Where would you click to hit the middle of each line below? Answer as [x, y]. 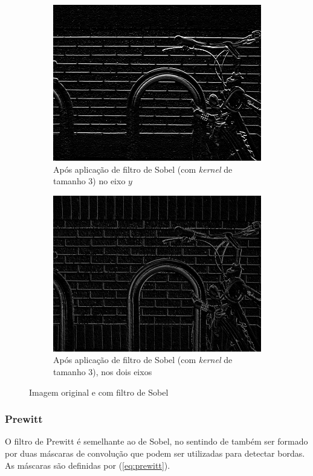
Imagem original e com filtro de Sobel [99, 392]
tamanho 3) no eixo [89, 181]
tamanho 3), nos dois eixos [103, 371]
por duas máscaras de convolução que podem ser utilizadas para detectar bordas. [155, 453]
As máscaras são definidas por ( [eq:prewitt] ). [88, 465]
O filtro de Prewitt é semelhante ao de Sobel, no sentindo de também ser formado [156, 441]
